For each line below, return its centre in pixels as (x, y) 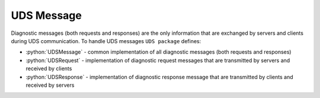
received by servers (50, 85)
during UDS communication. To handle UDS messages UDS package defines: (106, 41)
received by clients (49, 68)
